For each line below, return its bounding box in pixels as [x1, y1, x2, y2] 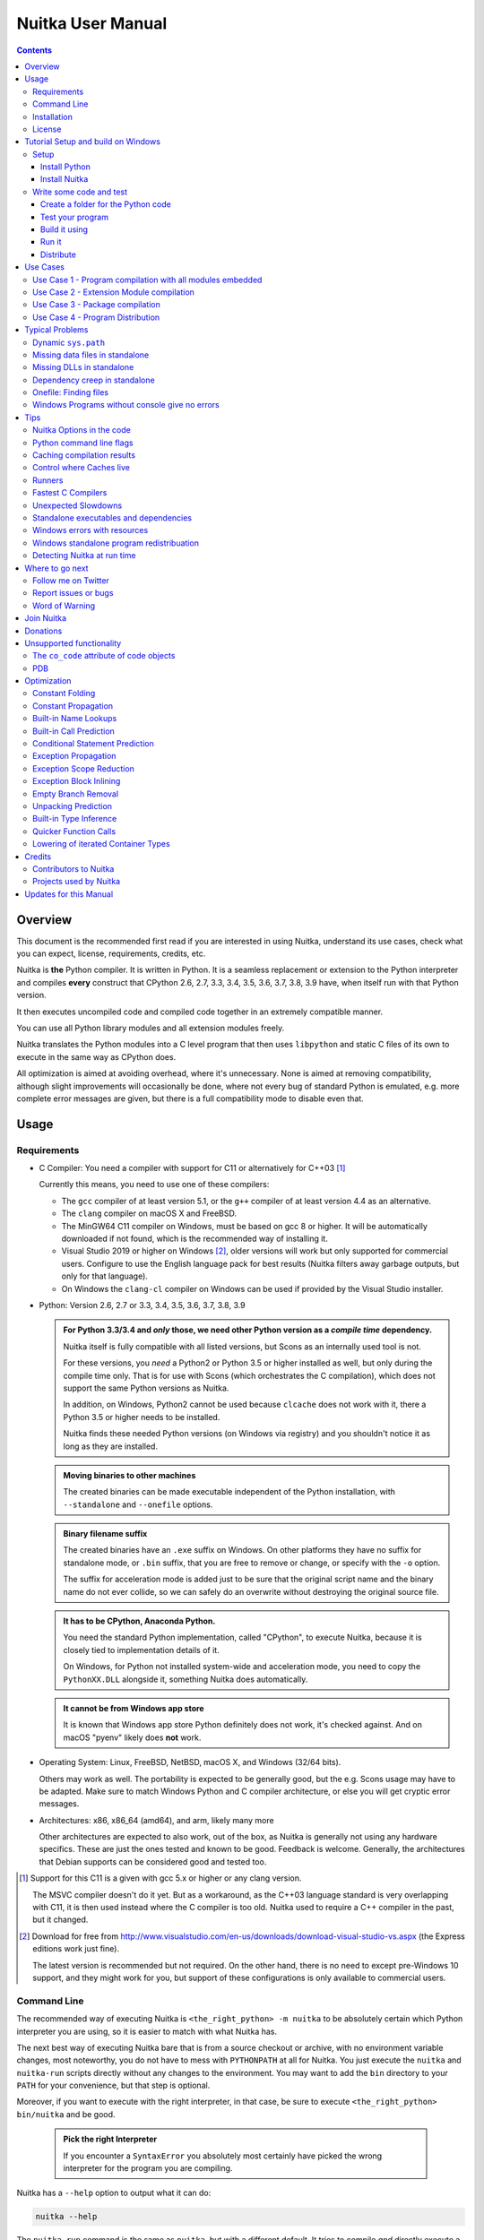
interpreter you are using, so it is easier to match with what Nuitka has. [16, 2026, 278, 2037]
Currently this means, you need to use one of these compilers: [39, 1179, 270, 1190]
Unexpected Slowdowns [32, 500, 123, 511]
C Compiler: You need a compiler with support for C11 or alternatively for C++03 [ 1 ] [39, 1163, 346, 1174]
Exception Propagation [32, 751, 117, 762]
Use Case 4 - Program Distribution [32, 312, 160, 323]
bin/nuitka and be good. [16, 2108, 116, 2119]
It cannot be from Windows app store [63, 1702, 205, 1713]
